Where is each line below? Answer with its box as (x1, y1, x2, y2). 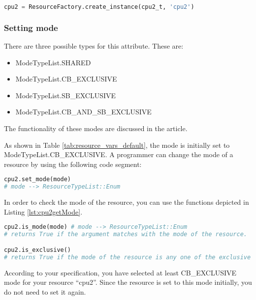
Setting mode (4, 21, 58, 33)
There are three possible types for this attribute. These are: (4, 41, 184, 51)
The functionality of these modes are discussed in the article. (4, 123, 188, 134)
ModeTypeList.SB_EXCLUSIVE (15, 90, 116, 100)
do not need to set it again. (4, 286, 86, 297)
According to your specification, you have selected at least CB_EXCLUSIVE (4, 267, 237, 277)
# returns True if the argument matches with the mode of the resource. (4, 231, 247, 238)
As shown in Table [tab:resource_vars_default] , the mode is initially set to (4, 139, 230, 150)
